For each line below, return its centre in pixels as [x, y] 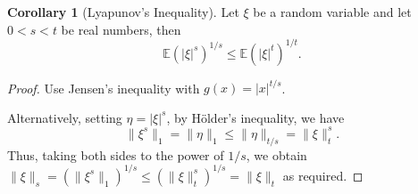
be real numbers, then [121, 29]
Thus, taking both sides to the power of [116, 154]
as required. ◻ [323, 175]
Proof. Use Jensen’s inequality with [104, 88]
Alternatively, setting [65, 117]
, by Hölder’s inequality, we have [255, 117]
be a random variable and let [332, 12]
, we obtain [276, 154]
